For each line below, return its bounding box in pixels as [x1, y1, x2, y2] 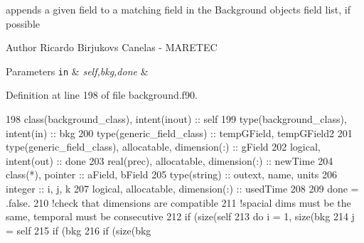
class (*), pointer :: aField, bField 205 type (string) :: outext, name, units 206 [6, 167, 337, 182]
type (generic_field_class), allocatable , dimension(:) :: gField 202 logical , [6, 139, 321, 154]
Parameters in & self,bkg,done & [6, 63, 149, 78]
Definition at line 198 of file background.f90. [6, 87, 198, 102]
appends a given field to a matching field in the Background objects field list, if [6, 2, 351, 16]
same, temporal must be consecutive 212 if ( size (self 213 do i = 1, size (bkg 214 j [6, 209, 355, 224]
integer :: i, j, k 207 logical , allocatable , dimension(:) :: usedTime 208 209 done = [6, 181, 359, 195]
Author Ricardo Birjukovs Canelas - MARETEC [6, 40, 218, 55]
